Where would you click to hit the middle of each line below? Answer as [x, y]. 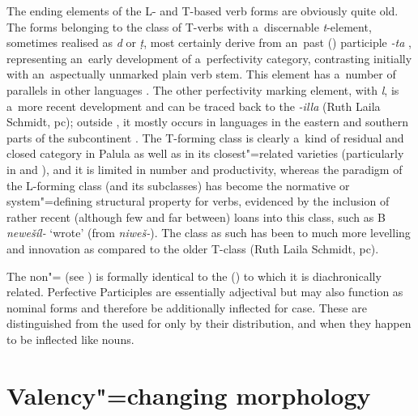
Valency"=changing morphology [189, 395]
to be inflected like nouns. [70, 339]
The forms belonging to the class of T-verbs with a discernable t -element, [189, 26]
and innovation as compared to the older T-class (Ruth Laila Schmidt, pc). [193, 248]
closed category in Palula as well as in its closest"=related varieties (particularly [205, 153]
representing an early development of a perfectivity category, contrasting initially [209, 58]
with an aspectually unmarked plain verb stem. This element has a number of [201, 74]
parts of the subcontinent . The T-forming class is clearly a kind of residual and [205, 137]
